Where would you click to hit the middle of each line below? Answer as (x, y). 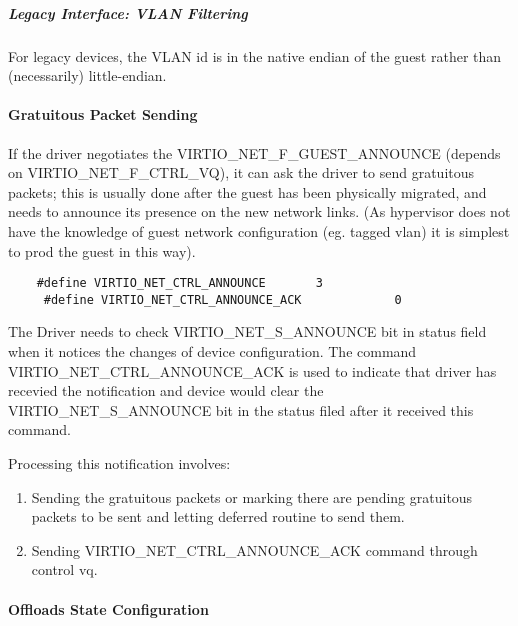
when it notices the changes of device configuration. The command (212, 351)
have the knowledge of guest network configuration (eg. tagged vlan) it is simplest (259, 230)
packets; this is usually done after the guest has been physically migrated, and (247, 191)
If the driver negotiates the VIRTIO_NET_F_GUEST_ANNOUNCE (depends (254, 152)
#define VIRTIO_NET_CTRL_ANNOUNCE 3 (179, 283)
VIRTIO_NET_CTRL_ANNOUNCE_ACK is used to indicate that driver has (252, 370)
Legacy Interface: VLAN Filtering (128, 12)
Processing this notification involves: (119, 462)
